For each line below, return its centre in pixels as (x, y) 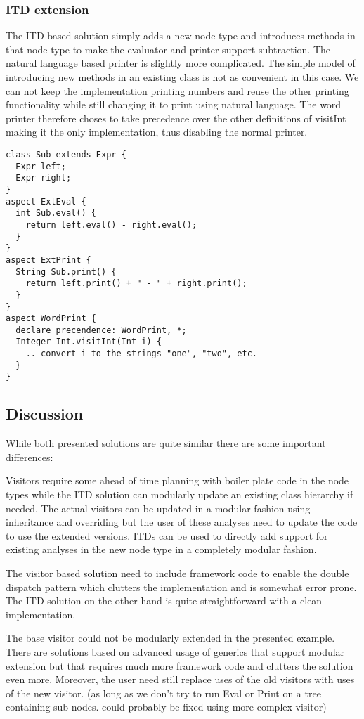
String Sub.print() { (66, 272)
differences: (30, 456)
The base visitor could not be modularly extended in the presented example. (170, 638)
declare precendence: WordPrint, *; (101, 330)
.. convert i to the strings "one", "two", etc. (141, 354)
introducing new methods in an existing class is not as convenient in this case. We (182, 77)
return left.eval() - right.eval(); (111, 225)
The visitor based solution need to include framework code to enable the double (177, 573)
